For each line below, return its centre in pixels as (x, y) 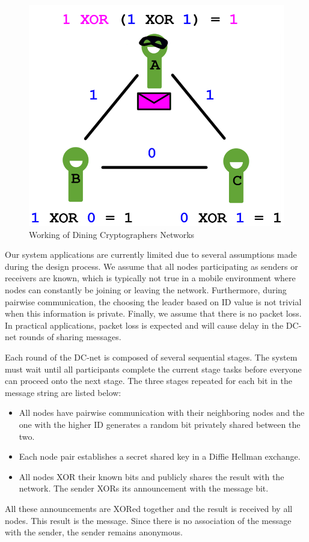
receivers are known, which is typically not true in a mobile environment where (150, 278)
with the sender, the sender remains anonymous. (94, 532)
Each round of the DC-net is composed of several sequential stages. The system (151, 357)
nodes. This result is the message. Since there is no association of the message (148, 520)
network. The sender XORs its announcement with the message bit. (144, 488)
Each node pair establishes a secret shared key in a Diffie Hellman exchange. (160, 456)
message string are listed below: (63, 392)
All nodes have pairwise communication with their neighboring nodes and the (162, 413)
